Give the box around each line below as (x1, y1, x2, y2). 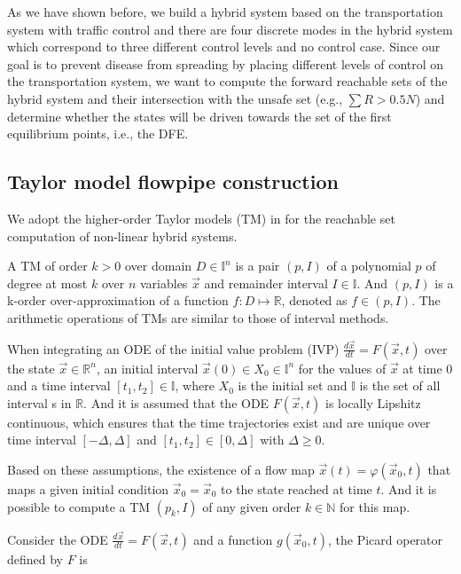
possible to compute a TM (7, 497, 151, 515)
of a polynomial (326, 256, 411, 275)
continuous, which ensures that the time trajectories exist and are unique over (7, 413, 431, 431)
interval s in (7, 393, 72, 412)
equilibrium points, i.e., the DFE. (7, 124, 189, 143)
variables (139, 273, 188, 292)
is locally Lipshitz (325, 393, 421, 412)
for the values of (298, 358, 387, 377)
